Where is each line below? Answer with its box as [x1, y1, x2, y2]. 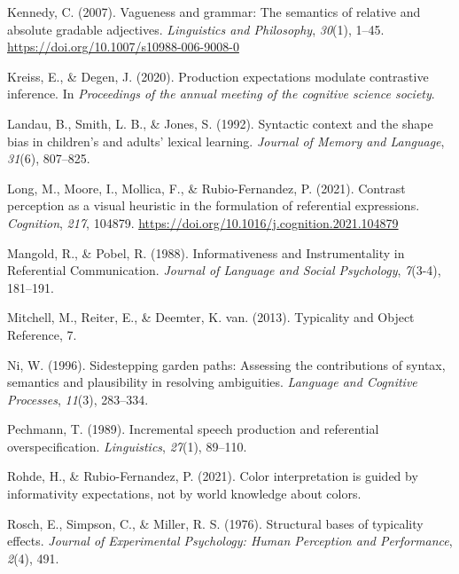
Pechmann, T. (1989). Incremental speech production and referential [7, 420, 379, 438]
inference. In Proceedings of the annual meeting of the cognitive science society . [7, 84, 435, 103]
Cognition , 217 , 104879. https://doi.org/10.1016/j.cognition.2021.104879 [7, 213, 399, 232]
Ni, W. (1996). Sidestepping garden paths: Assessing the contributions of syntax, [7, 355, 446, 373]
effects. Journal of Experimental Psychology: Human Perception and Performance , [7, 531, 453, 550]
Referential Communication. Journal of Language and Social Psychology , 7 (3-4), [7, 261, 441, 279]
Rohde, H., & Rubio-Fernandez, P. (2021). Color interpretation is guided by [7, 467, 418, 485]
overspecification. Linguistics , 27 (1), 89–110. [7, 436, 247, 455]
